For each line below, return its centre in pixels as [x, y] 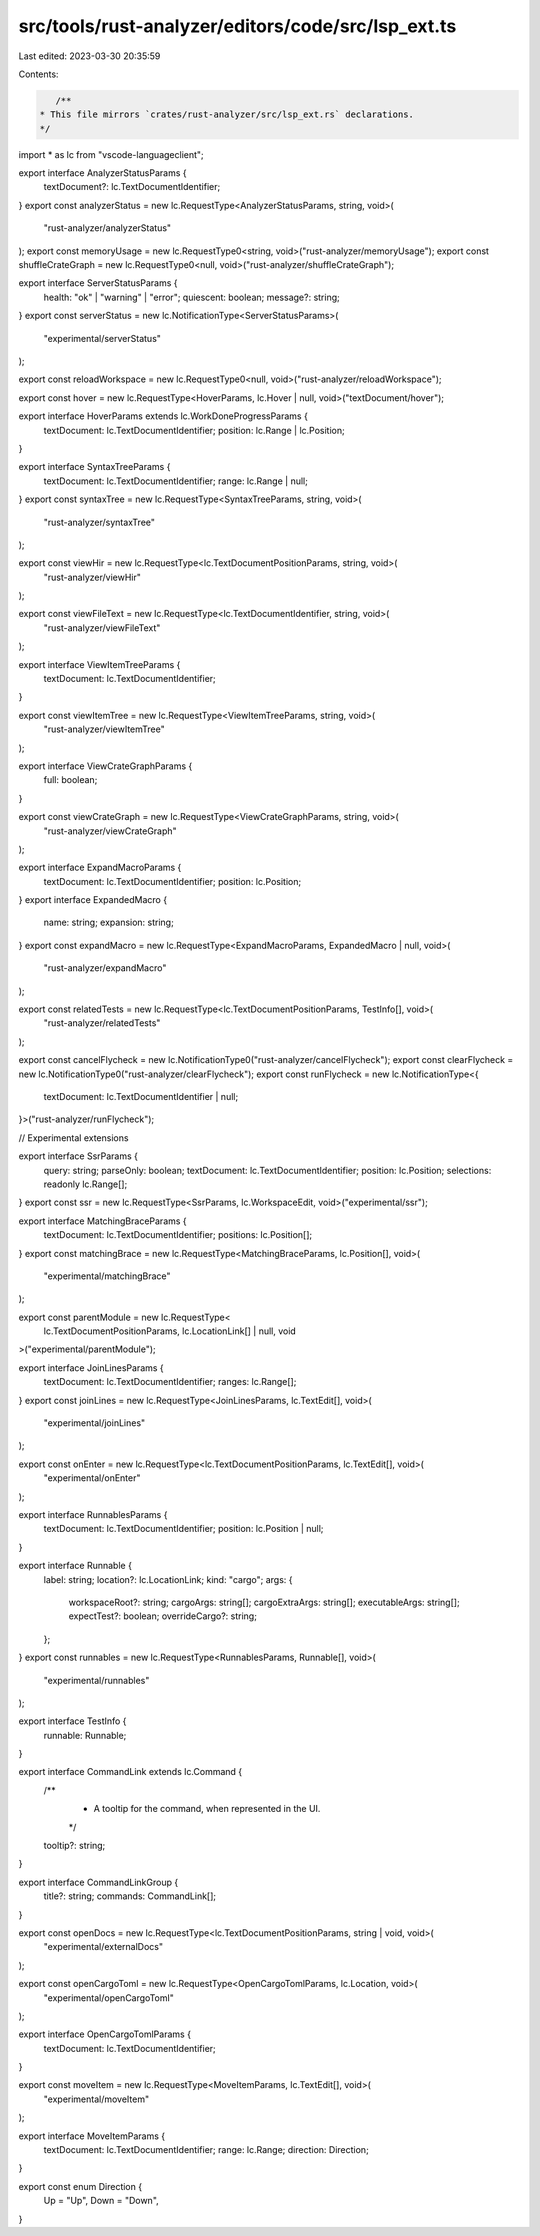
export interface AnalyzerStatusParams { [102, 173]
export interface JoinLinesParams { [91, 1367]
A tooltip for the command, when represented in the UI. [207, 1809]
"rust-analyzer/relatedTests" [102, 1023]
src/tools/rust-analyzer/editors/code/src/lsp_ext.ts [237, 26]
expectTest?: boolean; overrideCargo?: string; [162, 1616]
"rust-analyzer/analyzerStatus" [107, 228]
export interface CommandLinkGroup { [98, 1882]
